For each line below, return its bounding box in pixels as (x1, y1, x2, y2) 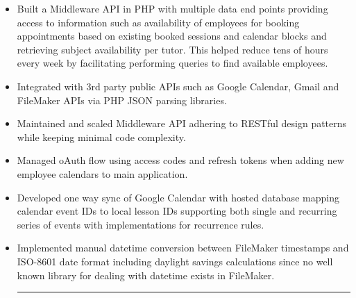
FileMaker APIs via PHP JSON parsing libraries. (17, 92, 227, 107)
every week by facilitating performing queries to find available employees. (17, 56, 328, 70)
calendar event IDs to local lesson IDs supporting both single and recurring (17, 204, 337, 218)
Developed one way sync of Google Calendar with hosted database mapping (17, 190, 339, 204)
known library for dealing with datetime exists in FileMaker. (17, 267, 275, 282)
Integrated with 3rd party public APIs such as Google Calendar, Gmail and (17, 78, 339, 93)
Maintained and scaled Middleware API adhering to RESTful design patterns (17, 116, 347, 131)
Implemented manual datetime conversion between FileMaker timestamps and (17, 240, 349, 255)
